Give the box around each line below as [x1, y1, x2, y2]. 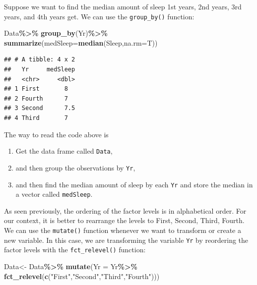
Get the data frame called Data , [15, 146, 113, 156]
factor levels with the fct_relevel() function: [4, 244, 146, 255]
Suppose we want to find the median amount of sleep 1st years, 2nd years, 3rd [4, 1, 242, 11]
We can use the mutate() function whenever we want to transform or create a [4, 225, 241, 235]
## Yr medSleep [4, 66, 75, 73]
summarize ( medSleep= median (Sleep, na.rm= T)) [4, 37, 158, 48]
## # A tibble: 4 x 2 [4, 56, 75, 63]
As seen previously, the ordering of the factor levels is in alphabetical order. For [4, 205, 247, 216]
